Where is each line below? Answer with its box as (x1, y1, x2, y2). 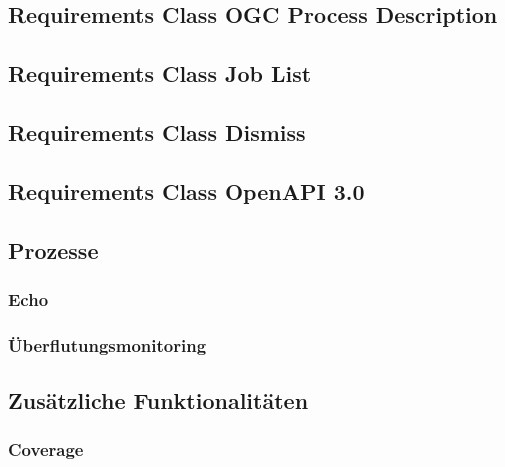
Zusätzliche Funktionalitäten (8, 384, 309, 415)
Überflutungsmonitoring (8, 332, 207, 357)
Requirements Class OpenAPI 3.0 (8, 175, 365, 206)
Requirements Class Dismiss (8, 116, 306, 147)
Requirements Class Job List (8, 58, 312, 89)
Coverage (8, 437, 84, 462)
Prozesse (8, 234, 99, 265)
